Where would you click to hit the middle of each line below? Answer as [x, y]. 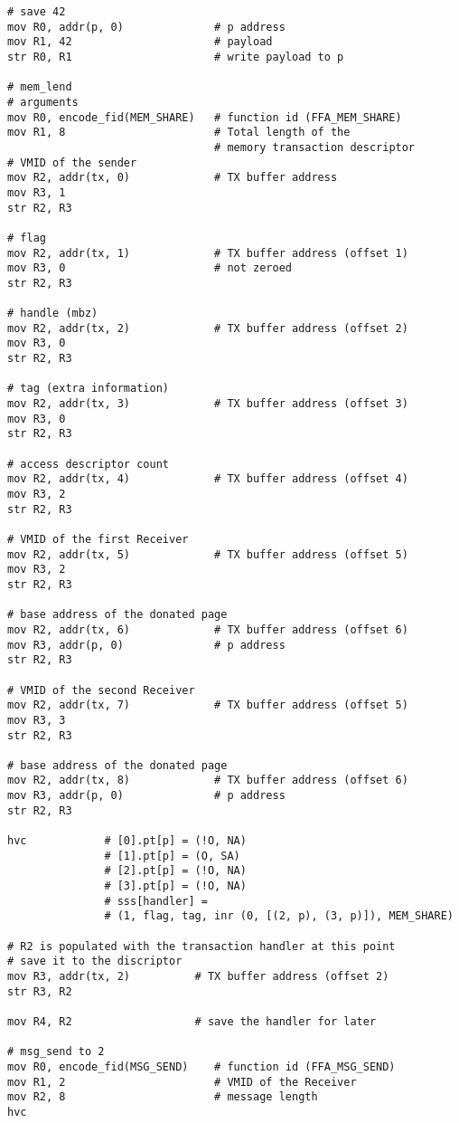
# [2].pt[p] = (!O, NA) [175, 871]
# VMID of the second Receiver [101, 690]
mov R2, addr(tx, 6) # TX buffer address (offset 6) [208, 629]
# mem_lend [40, 87]
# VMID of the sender [72, 162]
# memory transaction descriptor [315, 147]
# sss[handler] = [156, 901]
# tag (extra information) [88, 389]
